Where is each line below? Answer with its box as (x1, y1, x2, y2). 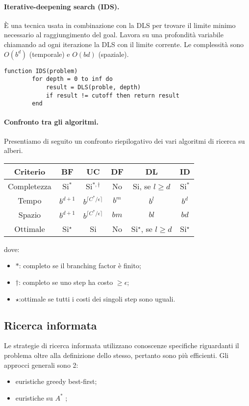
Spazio (18, 208, 41, 220)
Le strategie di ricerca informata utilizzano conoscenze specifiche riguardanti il (4, 340, 239, 351)
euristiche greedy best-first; (15, 376, 97, 386)
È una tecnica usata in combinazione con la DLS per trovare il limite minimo (4, 20, 236, 30)
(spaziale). (98, 49, 129, 59)
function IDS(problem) (4, 67, 78, 75)
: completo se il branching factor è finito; (19, 260, 141, 271)
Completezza (8, 180, 51, 192)
